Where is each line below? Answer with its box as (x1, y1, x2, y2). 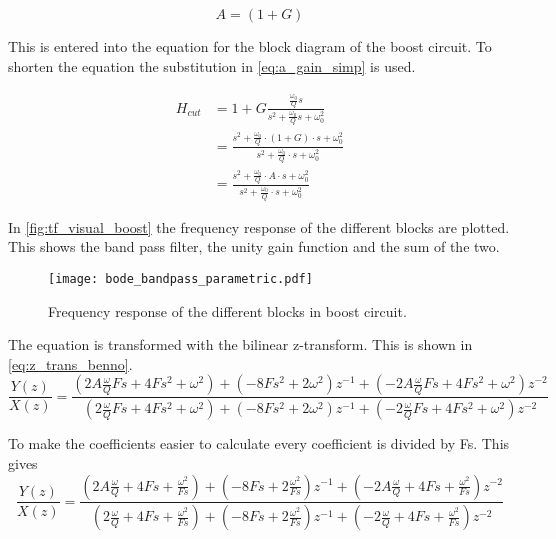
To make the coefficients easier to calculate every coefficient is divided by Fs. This (8, 433, 510, 454)
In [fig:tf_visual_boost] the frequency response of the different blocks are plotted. (8, 216, 510, 237)
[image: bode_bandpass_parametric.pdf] (48, 272, 313, 286)
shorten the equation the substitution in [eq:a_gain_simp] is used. (8, 55, 416, 76)
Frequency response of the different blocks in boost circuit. (48, 300, 407, 321)
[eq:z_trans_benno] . (8, 353, 133, 374)
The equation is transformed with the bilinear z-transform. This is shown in (8, 334, 473, 355)
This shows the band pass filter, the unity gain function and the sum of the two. (8, 236, 500, 257)
